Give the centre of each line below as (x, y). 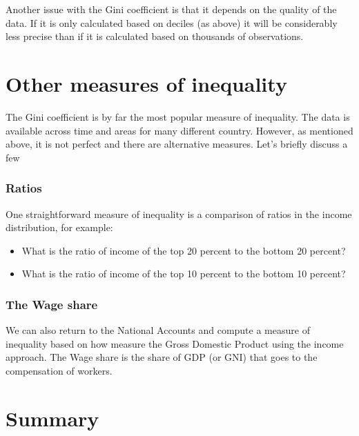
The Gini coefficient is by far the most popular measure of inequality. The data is (178, 116)
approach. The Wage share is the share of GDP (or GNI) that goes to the (162, 357)
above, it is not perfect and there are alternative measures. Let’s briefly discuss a (177, 144)
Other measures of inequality (146, 83)
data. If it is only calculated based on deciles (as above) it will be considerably (172, 22)
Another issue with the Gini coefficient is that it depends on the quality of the (171, 9)
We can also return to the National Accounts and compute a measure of (158, 330)
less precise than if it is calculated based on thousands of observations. (155, 36)
